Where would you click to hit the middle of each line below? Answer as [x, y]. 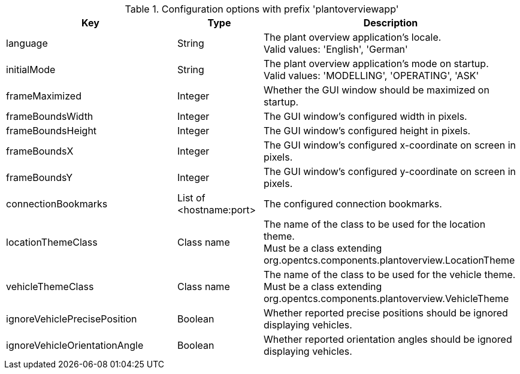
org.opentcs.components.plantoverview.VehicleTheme [386, 298]
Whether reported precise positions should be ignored [386, 313]
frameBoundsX [40, 151]
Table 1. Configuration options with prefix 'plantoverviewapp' [262, 9]
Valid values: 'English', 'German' [335, 49]
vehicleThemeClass [50, 286]
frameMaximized [44, 96]
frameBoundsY [40, 177]
